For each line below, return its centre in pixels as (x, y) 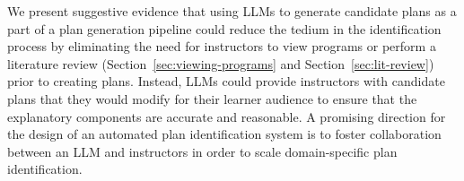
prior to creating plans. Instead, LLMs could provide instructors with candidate (226, 81)
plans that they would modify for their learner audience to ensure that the (212, 98)
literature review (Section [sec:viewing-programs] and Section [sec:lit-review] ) (221, 63)
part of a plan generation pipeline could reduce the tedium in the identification (224, 28)
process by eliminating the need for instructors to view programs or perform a (222, 46)
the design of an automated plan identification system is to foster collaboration (224, 134)
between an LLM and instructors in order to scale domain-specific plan (202, 151)
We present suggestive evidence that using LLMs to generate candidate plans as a (232, 11)
